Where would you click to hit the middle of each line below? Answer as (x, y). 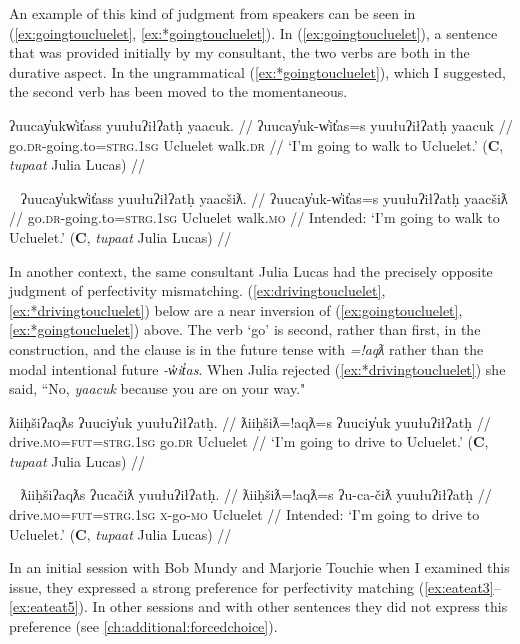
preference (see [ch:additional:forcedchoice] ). (143, 626)
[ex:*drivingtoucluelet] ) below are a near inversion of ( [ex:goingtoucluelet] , (236, 309)
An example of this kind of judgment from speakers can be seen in (212, 13)
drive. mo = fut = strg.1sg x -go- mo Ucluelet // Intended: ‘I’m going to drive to (244, 514)
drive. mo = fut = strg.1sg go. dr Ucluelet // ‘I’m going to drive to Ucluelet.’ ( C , (249, 441)
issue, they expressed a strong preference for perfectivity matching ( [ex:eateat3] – (255, 586)
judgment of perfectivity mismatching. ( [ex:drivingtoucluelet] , (197, 290)
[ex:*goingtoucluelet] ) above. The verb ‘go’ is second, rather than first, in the (245, 329)
